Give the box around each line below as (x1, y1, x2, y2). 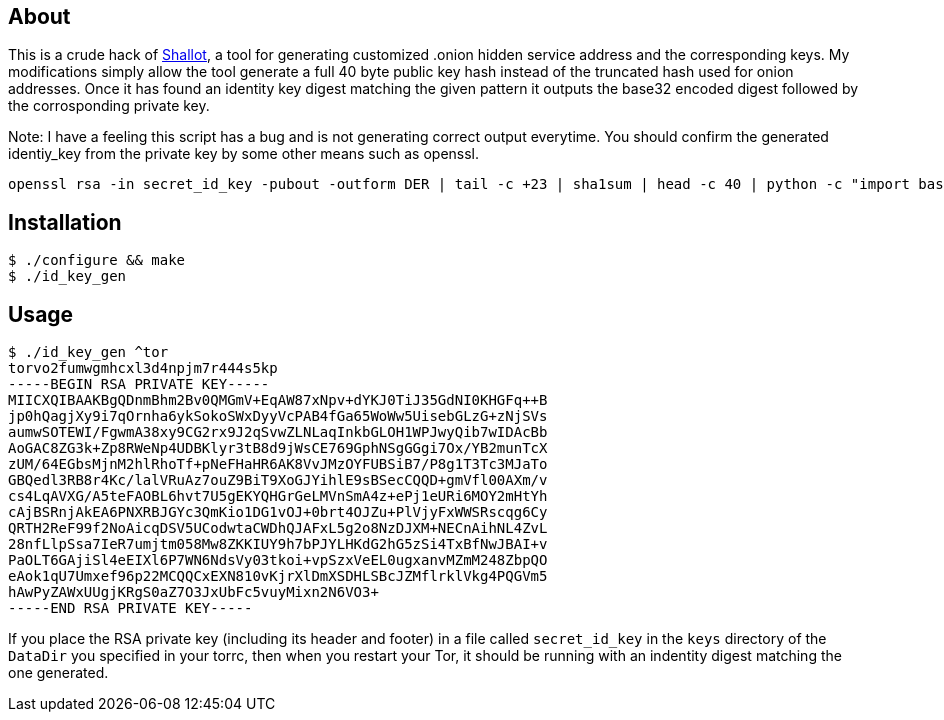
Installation (8, 209, 122, 235)
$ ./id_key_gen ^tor (8, 344, 169, 361)
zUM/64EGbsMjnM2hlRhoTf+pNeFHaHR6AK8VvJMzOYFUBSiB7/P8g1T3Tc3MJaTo (8, 456, 548, 473)
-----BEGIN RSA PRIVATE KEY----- (8, 376, 270, 393)
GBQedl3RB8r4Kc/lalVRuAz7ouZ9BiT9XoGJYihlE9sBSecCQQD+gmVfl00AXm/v (8, 472, 548, 489)
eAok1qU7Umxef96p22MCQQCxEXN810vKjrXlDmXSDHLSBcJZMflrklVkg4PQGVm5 (8, 568, 548, 585)
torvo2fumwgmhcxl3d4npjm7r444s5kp (8, 360, 278, 377)
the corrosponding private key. (8, 97, 210, 115)
